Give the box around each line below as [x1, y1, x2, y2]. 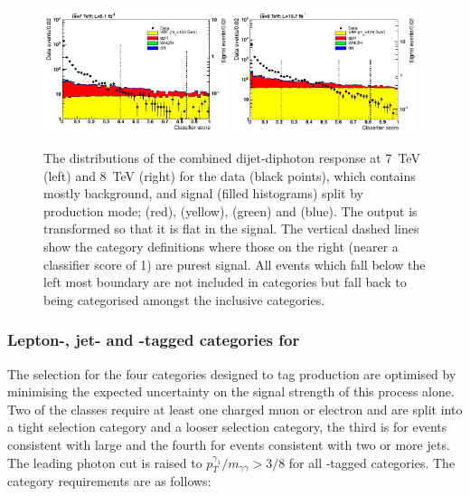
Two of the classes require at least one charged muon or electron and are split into [7, 399, 463, 418]
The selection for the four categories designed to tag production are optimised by [7, 364, 456, 383]
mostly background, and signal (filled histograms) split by [43, 184, 364, 203]
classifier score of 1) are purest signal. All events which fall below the [43, 254, 426, 273]
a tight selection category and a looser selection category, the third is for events [7, 417, 447, 436]
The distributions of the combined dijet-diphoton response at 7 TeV [43, 148, 420, 167]
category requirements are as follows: [7, 472, 211, 491]
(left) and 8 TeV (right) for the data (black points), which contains [43, 166, 416, 185]
